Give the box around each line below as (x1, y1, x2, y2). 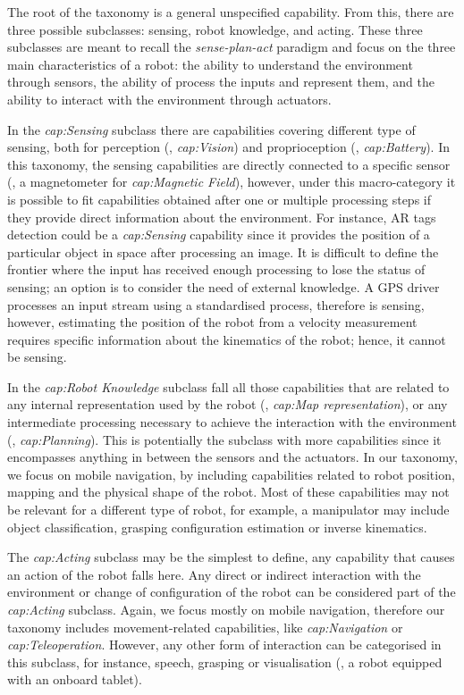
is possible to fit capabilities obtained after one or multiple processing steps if (7, 189, 432, 208)
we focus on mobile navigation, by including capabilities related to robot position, (7, 465, 455, 483)
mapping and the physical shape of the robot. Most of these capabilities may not (7, 482, 450, 501)
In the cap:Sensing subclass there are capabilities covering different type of (7, 120, 416, 138)
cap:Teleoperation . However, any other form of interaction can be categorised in (7, 635, 442, 654)
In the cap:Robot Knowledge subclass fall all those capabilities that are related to (7, 377, 450, 396)
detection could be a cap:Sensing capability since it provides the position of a (7, 225, 430, 244)
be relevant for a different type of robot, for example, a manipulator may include (7, 500, 450, 519)
